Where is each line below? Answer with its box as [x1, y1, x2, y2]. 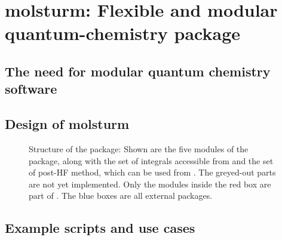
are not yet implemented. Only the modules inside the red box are [29, 177, 271, 190]
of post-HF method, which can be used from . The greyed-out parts [29, 166, 276, 179]
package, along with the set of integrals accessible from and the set [29, 154, 274, 167]
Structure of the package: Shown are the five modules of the [29, 142, 249, 155]
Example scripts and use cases [5, 219, 195, 237]
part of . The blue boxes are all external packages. [29, 189, 213, 202]
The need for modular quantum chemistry [5, 61, 271, 80]
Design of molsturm [5, 115, 130, 133]
